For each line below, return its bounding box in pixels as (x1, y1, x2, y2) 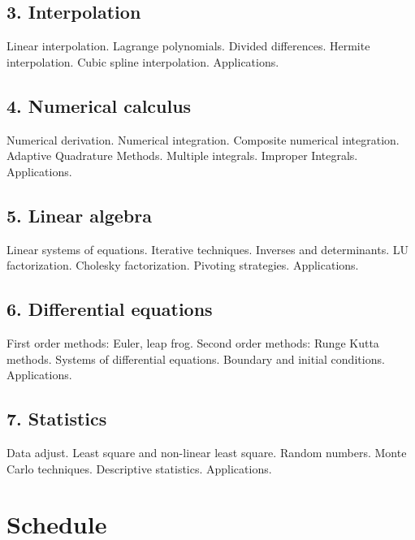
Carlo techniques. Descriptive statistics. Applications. (6, 460, 272, 477)
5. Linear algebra (6, 202, 152, 227)
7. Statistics (6, 406, 107, 431)
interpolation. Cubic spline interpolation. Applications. (6, 53, 279, 70)
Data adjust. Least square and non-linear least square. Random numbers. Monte (6, 443, 407, 460)
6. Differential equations (6, 296, 213, 322)
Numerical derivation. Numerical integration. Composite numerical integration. (6, 131, 400, 148)
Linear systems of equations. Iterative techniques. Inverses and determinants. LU (6, 240, 409, 257)
